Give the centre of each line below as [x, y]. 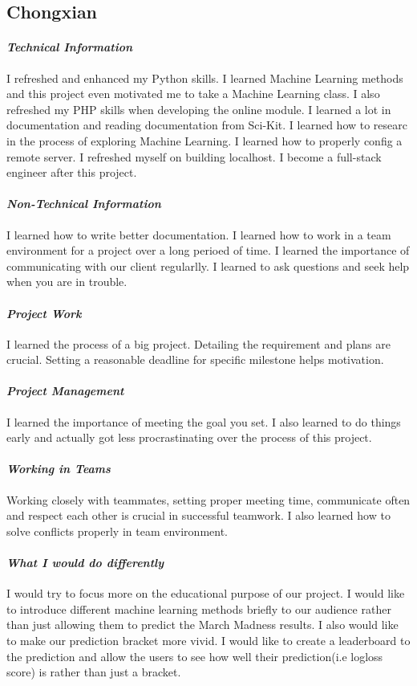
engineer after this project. [72, 172]
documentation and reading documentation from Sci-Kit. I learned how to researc [207, 125]
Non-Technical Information [84, 204]
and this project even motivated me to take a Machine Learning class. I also [193, 94]
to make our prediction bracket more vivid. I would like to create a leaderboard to [208, 641]
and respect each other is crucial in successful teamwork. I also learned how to [198, 515]
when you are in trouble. [67, 282]
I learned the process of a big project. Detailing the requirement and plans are [198, 343]
